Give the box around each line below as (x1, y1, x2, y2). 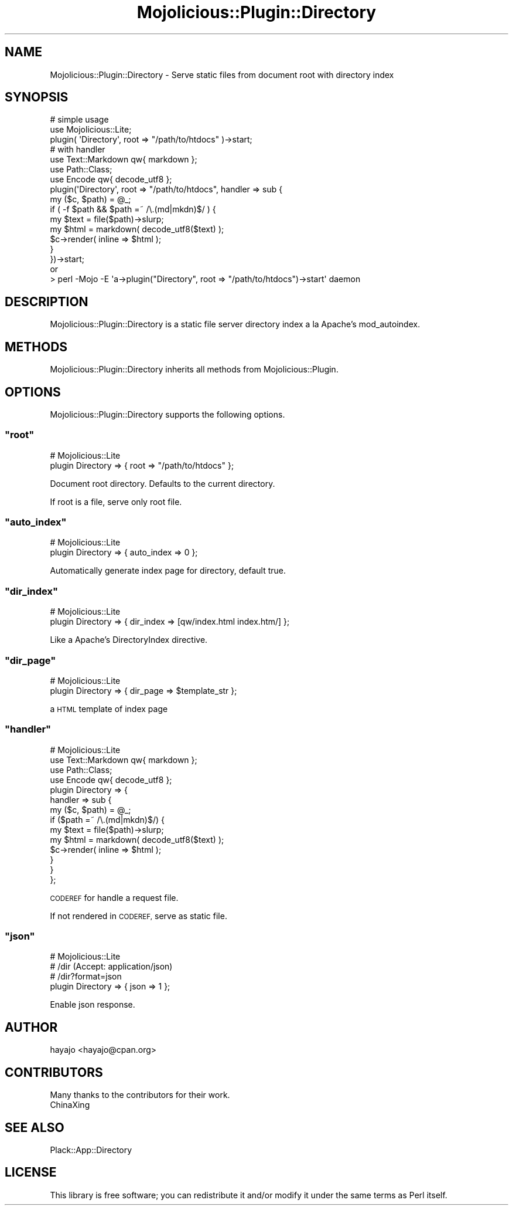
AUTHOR (5, 1019, 58, 1035)
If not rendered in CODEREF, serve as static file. (50, 910, 227, 921)
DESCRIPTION (5, 294, 88, 309)
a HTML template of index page (50, 703, 168, 714)
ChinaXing (50, 1100, 90, 1110)
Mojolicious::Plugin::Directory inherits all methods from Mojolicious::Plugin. (50, 364, 338, 375)
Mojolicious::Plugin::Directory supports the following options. (50, 409, 285, 419)
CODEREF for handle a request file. (50, 892, 179, 903)
